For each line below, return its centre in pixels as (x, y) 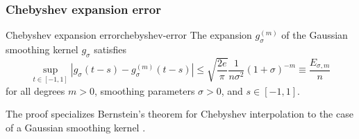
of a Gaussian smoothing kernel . (76, 127)
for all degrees (35, 90)
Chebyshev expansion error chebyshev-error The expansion (129, 35)
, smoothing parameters (144, 90)
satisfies (110, 49)
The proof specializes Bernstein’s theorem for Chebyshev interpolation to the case (179, 114)
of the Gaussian (315, 35)
